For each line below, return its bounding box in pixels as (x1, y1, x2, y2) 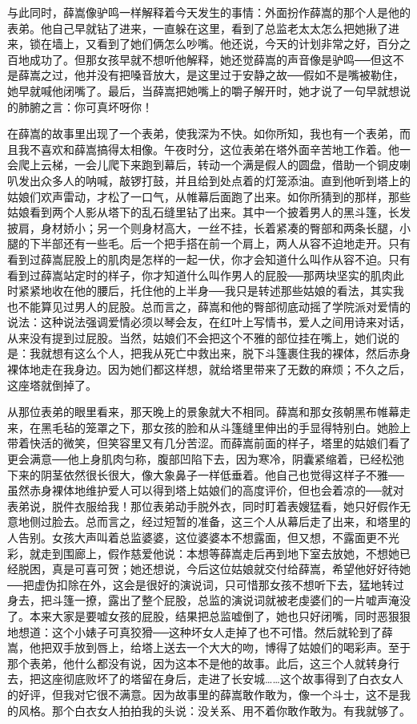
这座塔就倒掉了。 (7, 376, 97, 393)
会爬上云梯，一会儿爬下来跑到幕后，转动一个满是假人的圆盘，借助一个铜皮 (7, 156, 399, 173)
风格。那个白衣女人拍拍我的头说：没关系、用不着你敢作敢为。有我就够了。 (18, 702, 411, 718)
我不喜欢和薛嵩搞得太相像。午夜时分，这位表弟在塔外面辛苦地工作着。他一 (18, 140, 411, 157)
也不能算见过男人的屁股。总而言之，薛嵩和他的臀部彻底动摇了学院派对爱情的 (7, 297, 411, 314)
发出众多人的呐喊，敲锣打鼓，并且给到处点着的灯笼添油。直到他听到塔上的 (18, 172, 411, 188)
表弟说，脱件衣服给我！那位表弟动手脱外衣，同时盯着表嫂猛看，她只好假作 (7, 497, 399, 514)
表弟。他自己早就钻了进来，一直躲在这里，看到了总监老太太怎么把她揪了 (7, 19, 388, 36)
